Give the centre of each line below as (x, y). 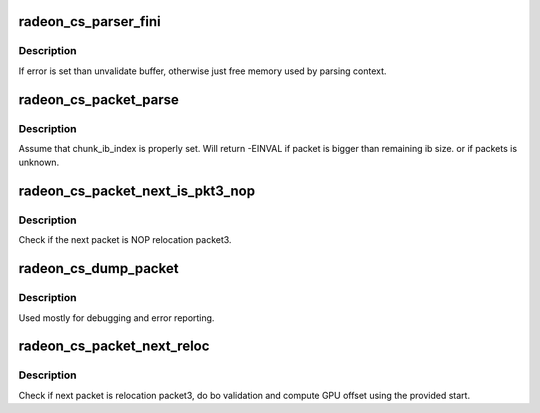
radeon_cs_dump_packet (98, 268)
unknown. (39, 162)
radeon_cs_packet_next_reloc (114, 346)
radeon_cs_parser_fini (89, 21)
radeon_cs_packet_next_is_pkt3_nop (136, 191)
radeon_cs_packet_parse (99, 99)
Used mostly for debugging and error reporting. (116, 317)
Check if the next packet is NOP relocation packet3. (125, 240)
